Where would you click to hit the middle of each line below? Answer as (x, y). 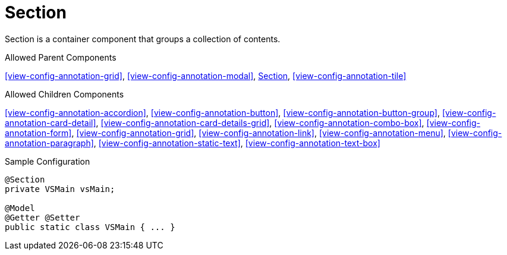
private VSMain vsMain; (60, 189)
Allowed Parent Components (61, 57)
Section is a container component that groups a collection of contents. (143, 39)
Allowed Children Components (64, 94)
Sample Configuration (48, 161)
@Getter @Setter (42, 217)
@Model (20, 208)
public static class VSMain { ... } (90, 227)
